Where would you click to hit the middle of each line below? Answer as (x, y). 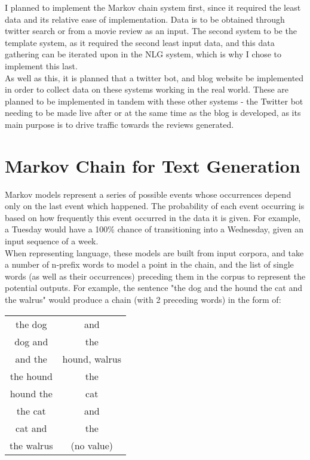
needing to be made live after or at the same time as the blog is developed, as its (153, 113)
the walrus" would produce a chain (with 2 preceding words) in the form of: (143, 299)
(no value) (92, 445)
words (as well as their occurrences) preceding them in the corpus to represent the (155, 276)
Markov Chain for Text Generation (153, 165)
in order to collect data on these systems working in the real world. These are (147, 89)
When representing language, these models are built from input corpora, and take (154, 252)
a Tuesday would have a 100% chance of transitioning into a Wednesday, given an (154, 229)
